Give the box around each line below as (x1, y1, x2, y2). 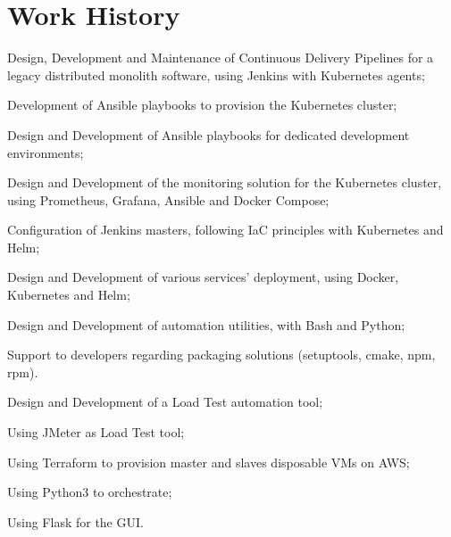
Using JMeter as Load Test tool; (7, 423, 185, 442)
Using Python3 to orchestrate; (7, 483, 172, 501)
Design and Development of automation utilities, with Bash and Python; (7, 315, 405, 334)
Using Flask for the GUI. (7, 512, 144, 531)
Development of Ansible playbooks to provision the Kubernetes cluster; (7, 95, 397, 114)
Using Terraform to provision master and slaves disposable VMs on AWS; (7, 452, 410, 471)
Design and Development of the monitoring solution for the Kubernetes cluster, (7, 173, 442, 192)
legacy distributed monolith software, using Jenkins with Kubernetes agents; (7, 65, 425, 84)
